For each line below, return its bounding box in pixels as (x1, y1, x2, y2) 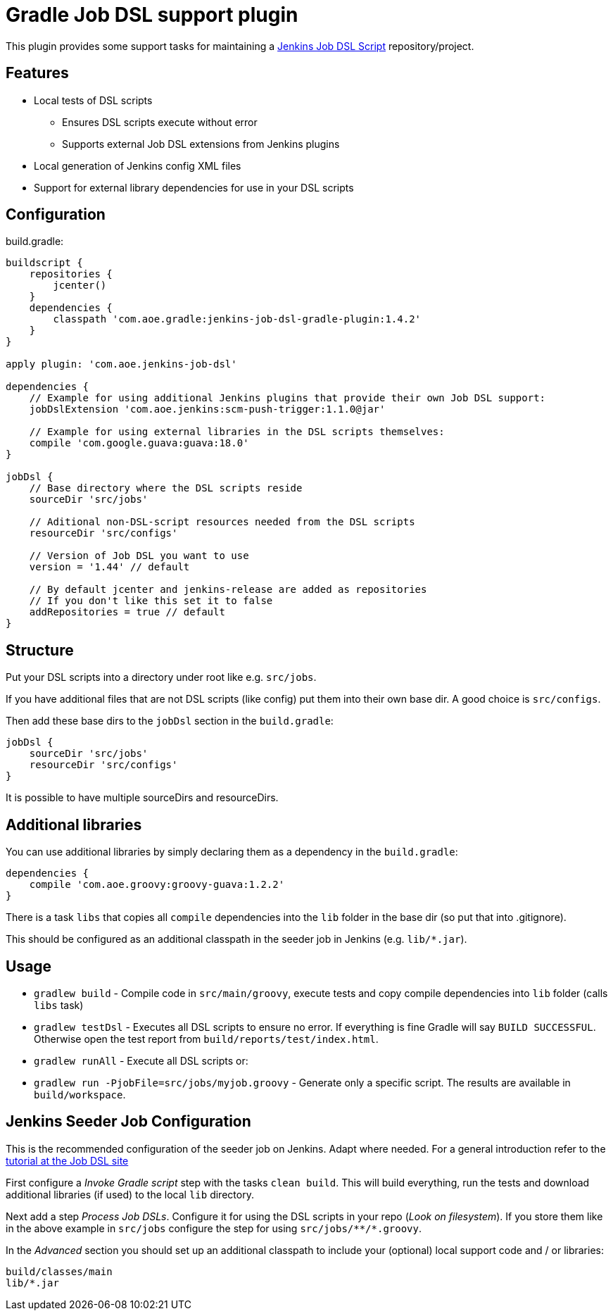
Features (6, 64, 69, 82)
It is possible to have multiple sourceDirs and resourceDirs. (6, 791, 279, 804)
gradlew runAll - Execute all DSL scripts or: (34, 1054, 248, 1067)
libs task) (34, 998, 84, 1011)
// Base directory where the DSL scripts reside (29, 482, 303, 494)
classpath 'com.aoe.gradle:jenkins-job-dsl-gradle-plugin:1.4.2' (53, 313, 422, 325)
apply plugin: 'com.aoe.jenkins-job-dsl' (6, 358, 237, 370)
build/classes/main (6, 1265, 113, 1277)
